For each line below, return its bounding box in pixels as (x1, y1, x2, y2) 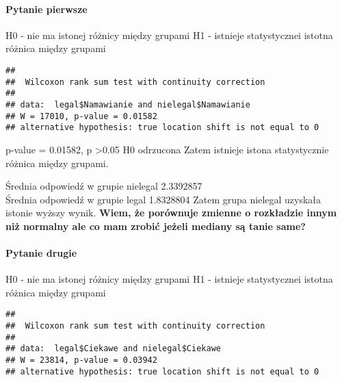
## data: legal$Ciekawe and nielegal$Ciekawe (5, 344, 221, 354)
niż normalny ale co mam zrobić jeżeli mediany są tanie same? (5, 218, 306, 233)
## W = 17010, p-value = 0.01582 (5, 111, 157, 121)
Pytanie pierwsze (5, 1, 88, 16)
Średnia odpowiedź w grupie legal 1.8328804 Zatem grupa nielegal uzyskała (5, 192, 321, 206)
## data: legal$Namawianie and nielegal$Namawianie (5, 99, 250, 110)
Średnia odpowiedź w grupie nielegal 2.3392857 (5, 179, 202, 193)
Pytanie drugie (5, 246, 77, 260)
